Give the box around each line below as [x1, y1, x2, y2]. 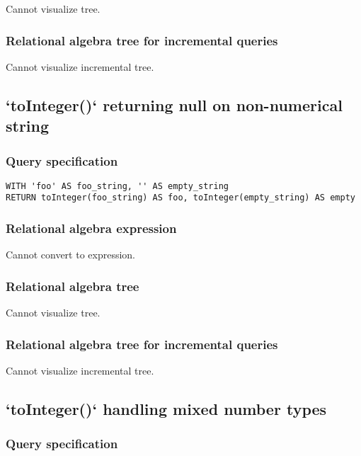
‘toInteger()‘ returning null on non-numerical [6, 93, 343, 115]
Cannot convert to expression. [6, 247, 136, 262]
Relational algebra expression [6, 220, 177, 237]
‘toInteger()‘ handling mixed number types [6, 397, 327, 419]
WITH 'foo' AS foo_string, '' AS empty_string [6, 181, 229, 191]
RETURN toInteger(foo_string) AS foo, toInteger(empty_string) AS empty [6, 193, 355, 203]
